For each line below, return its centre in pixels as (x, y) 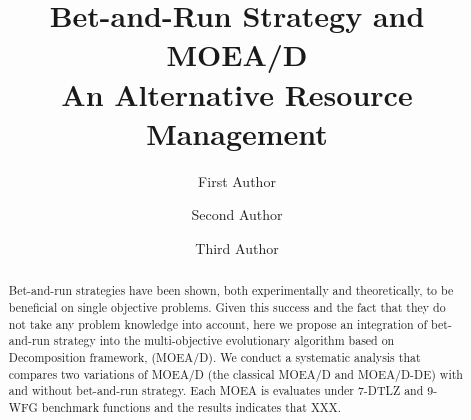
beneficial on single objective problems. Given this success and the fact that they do (227, 306)
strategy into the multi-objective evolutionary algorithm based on (224, 340)
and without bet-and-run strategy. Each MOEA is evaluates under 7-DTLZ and (216, 390)
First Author (237, 180)
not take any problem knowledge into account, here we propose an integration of (218, 323)
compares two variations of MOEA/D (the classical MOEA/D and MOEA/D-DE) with (235, 373)
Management (237, 132)
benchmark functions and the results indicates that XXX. (191, 406)
